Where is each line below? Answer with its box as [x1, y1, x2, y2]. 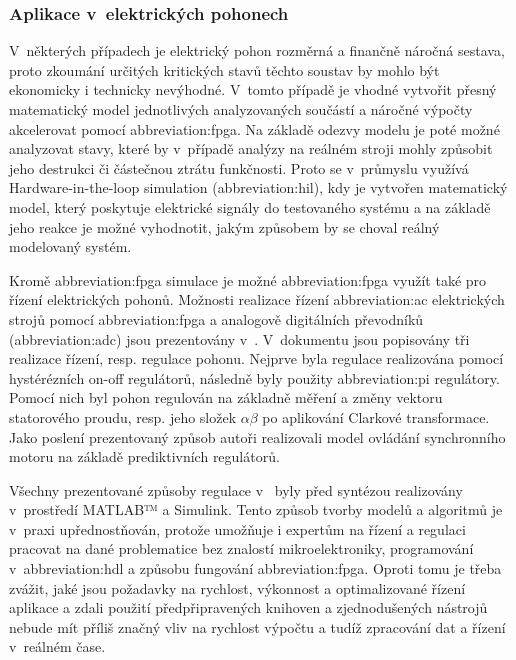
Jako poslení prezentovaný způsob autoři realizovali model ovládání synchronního [9, 426, 506, 447]
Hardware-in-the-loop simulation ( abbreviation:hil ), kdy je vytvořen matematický [9, 177, 508, 198]
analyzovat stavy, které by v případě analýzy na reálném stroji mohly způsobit [9, 138, 493, 159]
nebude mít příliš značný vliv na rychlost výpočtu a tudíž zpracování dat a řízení [9, 616, 506, 637]
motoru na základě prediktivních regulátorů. [9, 446, 280, 467]
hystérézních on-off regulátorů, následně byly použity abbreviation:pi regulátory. [9, 367, 500, 388]
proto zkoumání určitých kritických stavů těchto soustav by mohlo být [9, 59, 440, 80]
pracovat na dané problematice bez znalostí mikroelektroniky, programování [9, 538, 474, 559]
